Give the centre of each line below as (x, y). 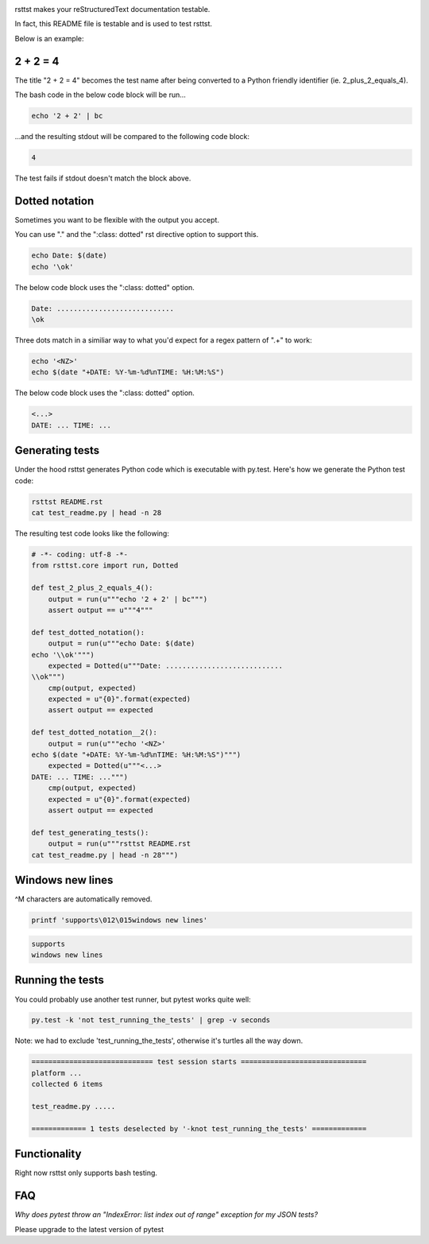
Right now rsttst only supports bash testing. (86, 1173)
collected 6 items (67, 1084)
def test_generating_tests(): (90, 832)
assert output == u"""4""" (101, 610)
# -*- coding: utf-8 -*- (80, 554)
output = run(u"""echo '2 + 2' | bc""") (128, 599)
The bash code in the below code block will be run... (100, 95)
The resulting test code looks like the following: (92, 533)
